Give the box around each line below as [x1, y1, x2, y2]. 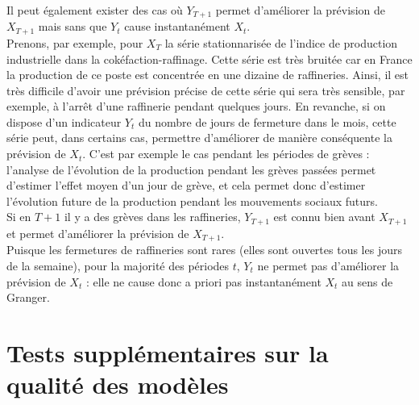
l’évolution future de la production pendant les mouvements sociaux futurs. [6, 192, 378, 209]
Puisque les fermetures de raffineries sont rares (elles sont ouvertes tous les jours [6, 241, 402, 258]
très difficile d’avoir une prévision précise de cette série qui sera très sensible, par [6, 81, 405, 98]
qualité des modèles [6, 368, 229, 401]
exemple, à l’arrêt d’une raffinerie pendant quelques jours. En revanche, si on [6, 98, 386, 115]
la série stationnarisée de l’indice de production [164, 34, 398, 51]
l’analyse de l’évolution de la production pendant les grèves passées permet [6, 161, 376, 177]
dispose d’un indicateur [6, 113, 122, 130]
